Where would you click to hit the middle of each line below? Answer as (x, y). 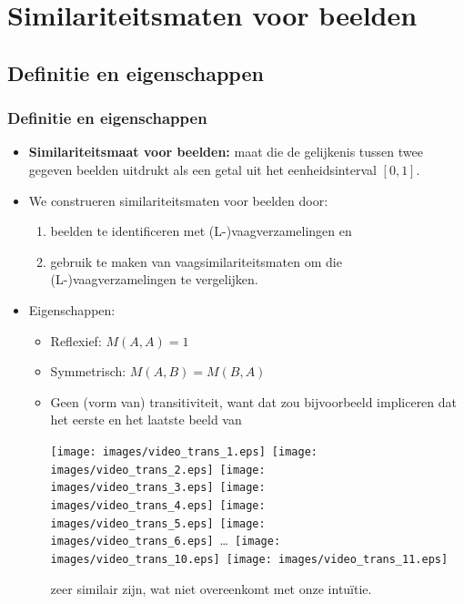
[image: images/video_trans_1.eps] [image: (184, 451)
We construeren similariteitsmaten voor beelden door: (178, 200)
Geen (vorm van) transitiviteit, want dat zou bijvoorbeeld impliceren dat (254, 401)
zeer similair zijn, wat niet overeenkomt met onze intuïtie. (211, 588)
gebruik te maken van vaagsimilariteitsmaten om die (196, 261)
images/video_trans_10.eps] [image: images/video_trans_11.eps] (249, 559)
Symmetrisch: (88, 371)
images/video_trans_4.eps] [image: (158, 505)
